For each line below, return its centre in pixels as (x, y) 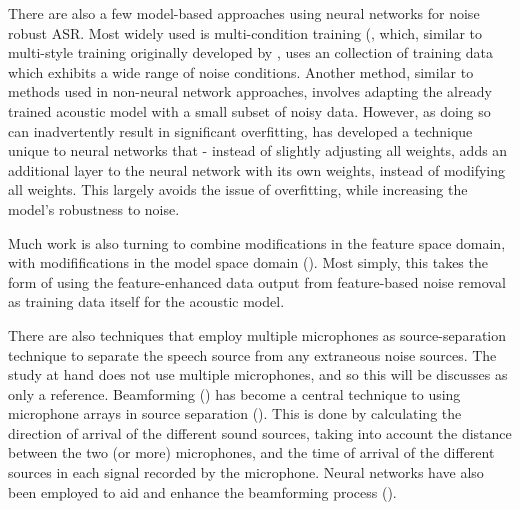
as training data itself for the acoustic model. (146, 301)
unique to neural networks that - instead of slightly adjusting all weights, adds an (258, 150)
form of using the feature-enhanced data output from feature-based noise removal (257, 281)
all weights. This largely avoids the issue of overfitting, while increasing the (238, 189)
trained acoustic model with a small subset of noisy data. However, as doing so (249, 110)
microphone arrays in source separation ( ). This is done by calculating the (235, 413)
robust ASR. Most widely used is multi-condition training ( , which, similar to (245, 32)
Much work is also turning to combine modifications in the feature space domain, (257, 242)
